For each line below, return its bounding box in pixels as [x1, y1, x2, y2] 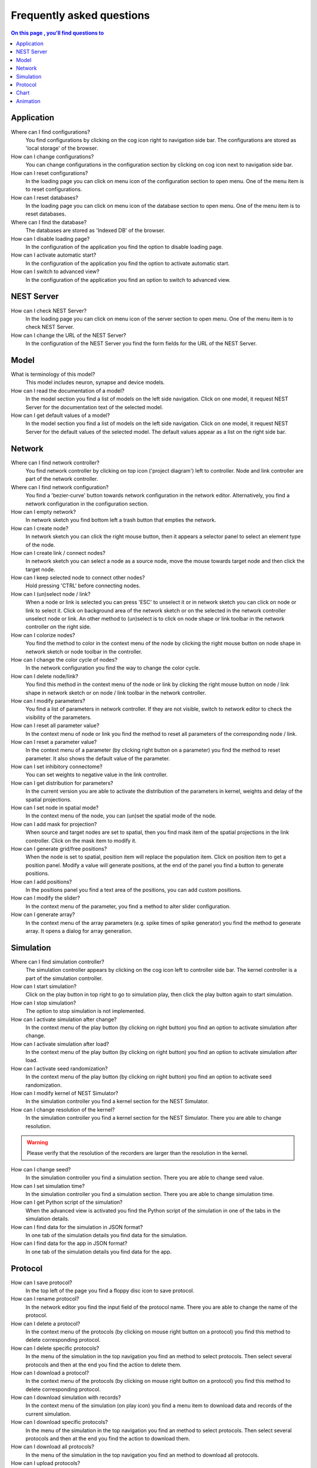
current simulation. [25, 1410, 71, 1418]
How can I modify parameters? [11, 697, 86, 704]
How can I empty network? [11, 508, 76, 515]
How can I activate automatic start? [11, 251, 97, 258]
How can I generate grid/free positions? [11, 845, 107, 852]
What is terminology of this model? [11, 371, 95, 378]
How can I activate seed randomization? [11, 1065, 108, 1072]
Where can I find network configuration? [11, 483, 109, 490]
